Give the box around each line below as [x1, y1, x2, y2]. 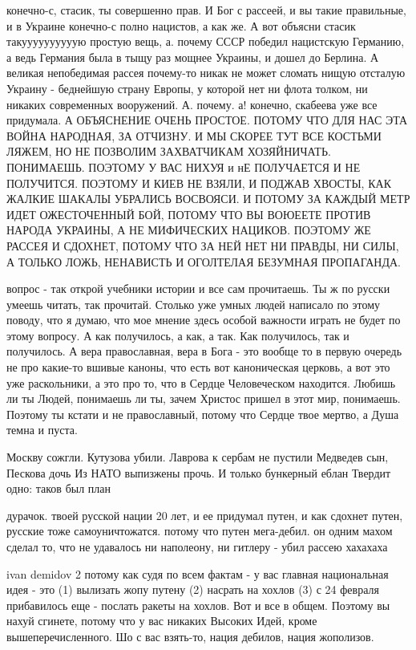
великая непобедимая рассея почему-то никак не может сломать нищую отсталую [6, 64, 406, 81]
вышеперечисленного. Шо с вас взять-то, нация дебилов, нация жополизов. [6, 628, 374, 644]
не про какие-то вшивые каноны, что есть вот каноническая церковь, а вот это [6, 359, 390, 376]
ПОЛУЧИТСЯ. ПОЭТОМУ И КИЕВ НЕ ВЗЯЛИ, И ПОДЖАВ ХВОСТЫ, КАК [6, 174, 391, 191]
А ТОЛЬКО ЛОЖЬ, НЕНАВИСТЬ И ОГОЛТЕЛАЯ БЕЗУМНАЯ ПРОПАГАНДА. [6, 253, 401, 270]
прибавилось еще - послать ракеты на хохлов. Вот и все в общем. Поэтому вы [6, 596, 390, 613]
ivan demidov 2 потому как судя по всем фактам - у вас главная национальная [6, 565, 389, 582]
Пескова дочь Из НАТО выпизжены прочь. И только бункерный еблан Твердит [6, 464, 391, 481]
